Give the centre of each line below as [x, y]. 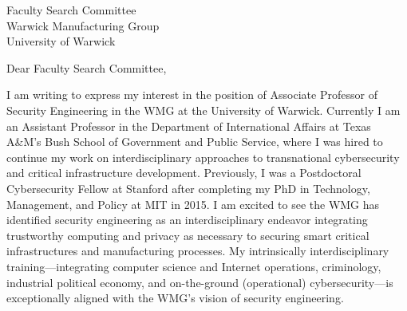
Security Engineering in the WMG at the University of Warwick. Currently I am [203, 110]
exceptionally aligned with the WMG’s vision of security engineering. [175, 298]
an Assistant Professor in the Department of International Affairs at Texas [189, 126]
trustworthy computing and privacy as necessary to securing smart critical [188, 235]
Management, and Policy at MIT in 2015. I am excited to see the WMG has [193, 204]
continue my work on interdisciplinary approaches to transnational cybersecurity [203, 157]
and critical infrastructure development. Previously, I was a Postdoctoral [184, 173]
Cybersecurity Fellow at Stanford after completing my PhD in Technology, [188, 188]
